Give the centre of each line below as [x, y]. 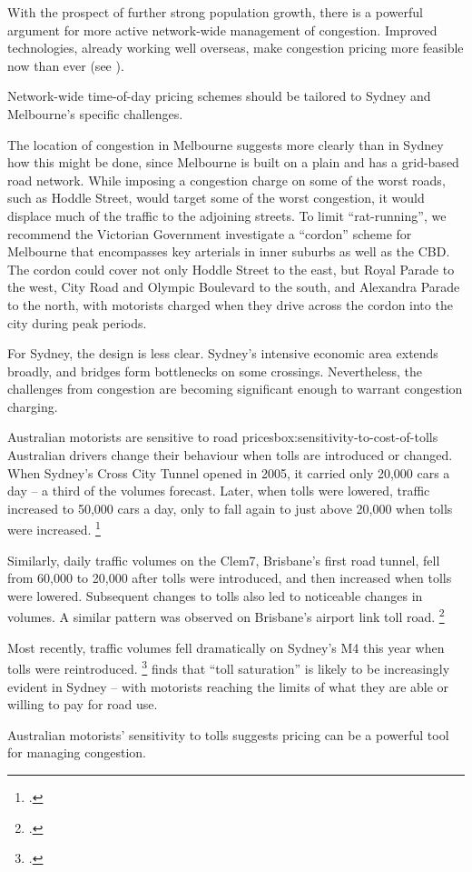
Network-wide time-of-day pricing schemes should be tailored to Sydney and [219, 96]
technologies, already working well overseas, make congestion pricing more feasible [236, 48]
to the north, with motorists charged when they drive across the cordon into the [230, 304]
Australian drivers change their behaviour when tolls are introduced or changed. [230, 455]
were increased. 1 [54, 528]
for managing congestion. [77, 752]
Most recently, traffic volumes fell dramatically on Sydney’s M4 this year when [226, 647]
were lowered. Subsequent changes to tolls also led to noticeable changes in [215, 595]
